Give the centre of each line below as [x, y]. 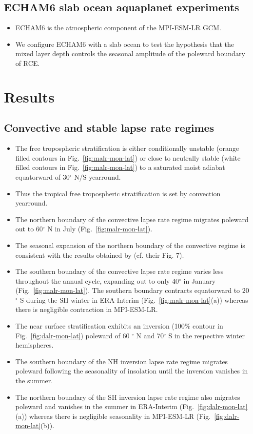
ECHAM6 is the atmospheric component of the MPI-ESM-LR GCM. [118, 28]
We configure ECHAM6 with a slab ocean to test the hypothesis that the [125, 44]
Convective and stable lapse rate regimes [109, 128]
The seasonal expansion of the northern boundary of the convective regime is [130, 245]
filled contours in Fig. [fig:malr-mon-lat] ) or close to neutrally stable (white [128, 157]
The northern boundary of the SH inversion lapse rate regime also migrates [128, 397]
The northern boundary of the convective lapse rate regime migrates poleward [132, 219]
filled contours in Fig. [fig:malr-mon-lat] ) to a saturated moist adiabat [120, 167]
